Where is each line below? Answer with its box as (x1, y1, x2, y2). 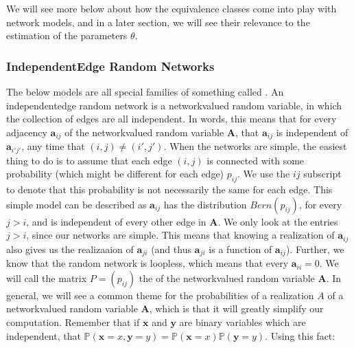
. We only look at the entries (217, 214, 338, 228)
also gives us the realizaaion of (6, 241, 134, 256)
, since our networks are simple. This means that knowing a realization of (26, 228, 335, 242)
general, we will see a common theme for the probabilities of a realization (6, 287, 314, 302)
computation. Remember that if (6, 314, 140, 329)
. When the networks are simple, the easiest (163, 139, 347, 153)
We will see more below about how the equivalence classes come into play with (6, 1, 337, 15)
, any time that (21, 139, 85, 153)
